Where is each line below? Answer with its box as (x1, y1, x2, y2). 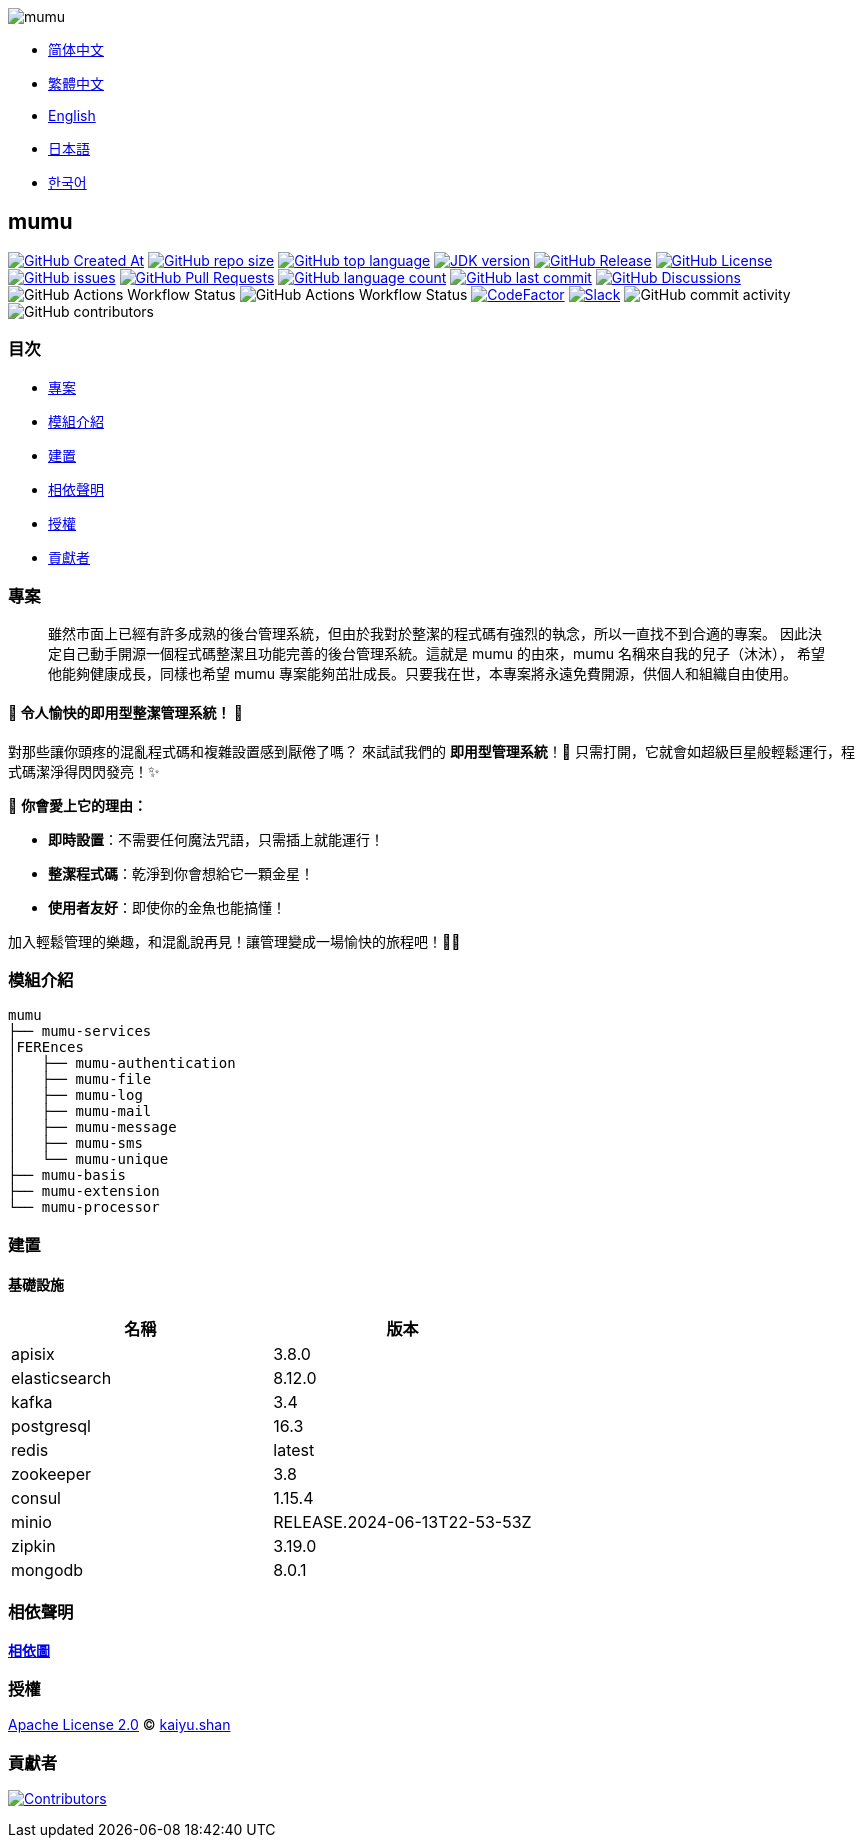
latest (273, 1439, 315, 1460)
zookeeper (11, 1463, 92, 1484)
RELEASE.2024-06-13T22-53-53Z (273, 1511, 532, 1532)
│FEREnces (8, 1039, 84, 1056)
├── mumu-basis (8, 1167, 127, 1184)
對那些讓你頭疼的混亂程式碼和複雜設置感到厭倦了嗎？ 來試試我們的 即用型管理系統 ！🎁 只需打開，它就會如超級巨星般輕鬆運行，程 (8, 742, 855, 760)
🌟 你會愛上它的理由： (8, 796, 148, 814)
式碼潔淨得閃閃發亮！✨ (8, 762, 160, 780)
